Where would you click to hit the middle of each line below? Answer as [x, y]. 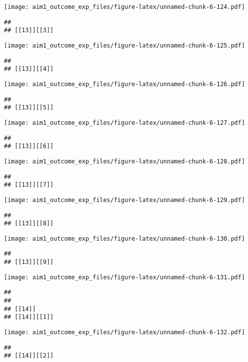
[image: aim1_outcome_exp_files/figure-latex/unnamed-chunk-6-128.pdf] [124, 161]
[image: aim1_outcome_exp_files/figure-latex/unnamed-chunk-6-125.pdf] [124, 45]
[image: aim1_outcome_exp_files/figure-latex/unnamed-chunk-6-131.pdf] [124, 277]
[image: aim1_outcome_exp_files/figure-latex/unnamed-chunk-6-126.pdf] [124, 84]
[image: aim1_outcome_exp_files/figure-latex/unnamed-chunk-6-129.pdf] [124, 200]
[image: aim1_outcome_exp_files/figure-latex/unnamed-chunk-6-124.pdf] [124, 7]
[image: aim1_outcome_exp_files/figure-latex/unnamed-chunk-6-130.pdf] [124, 238]
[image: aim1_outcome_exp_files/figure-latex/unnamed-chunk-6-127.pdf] [124, 123]
